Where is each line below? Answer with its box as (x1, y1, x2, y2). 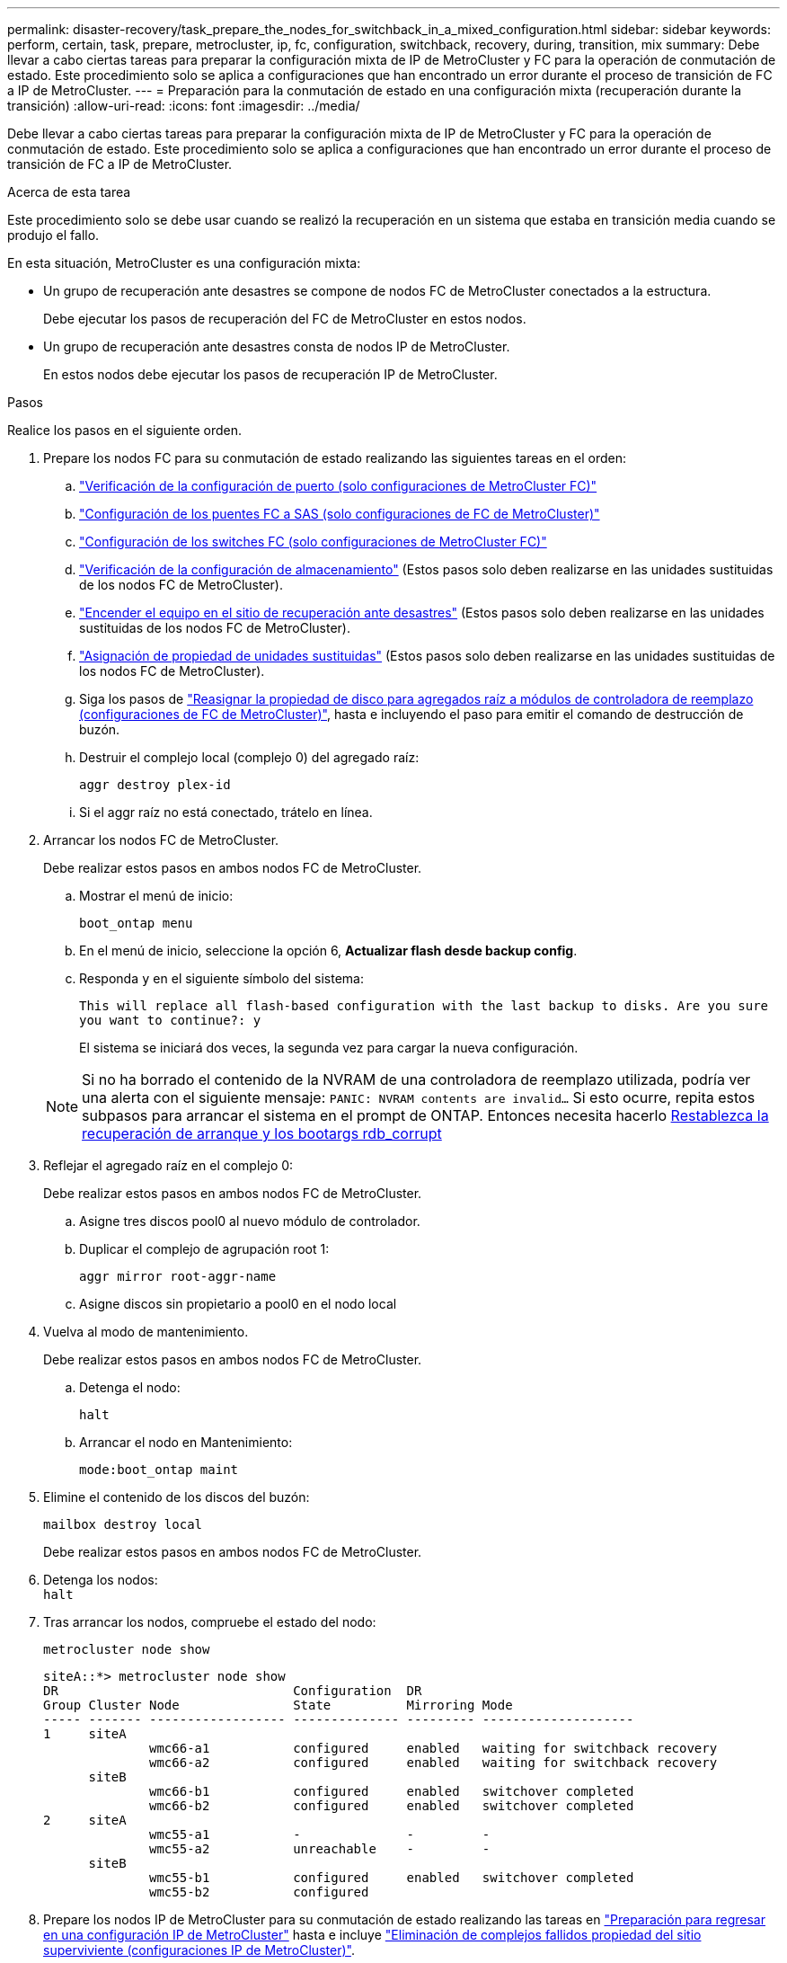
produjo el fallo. (7, 227, 100, 243)
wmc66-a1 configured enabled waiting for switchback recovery (149, 1741, 718, 1755)
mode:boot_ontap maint (79, 1462, 239, 1477)
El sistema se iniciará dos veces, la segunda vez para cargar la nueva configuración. (79, 1040, 579, 1055)
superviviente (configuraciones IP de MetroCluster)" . (43, 1942, 355, 1958)
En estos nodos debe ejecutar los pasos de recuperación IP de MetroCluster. (43, 367, 498, 382)
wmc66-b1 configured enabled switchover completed (149, 1784, 634, 1799)
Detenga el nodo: (79, 1380, 181, 1395)
